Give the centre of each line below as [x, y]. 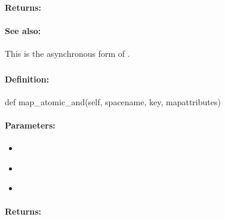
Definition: [27, 79]
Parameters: [30, 125]
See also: [23, 30]
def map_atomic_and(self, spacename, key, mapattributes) [113, 101]
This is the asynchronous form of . [67, 53]
